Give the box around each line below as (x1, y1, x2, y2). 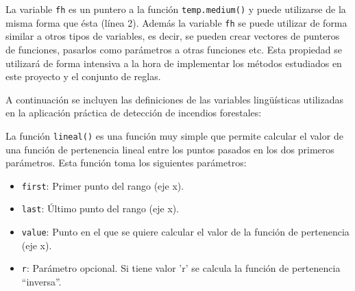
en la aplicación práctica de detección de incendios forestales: (5, 105, 262, 120)
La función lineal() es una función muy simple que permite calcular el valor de (5, 128, 343, 142)
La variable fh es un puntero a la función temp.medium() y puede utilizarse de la (5, 2, 346, 16)
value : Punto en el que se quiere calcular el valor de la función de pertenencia (21, 225, 350, 239)
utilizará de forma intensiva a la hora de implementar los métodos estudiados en (5, 55, 342, 70)
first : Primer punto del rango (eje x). (21, 178, 184, 192)
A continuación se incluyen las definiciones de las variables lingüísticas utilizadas (5, 92, 343, 106)
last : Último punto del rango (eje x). (21, 201, 180, 216)
